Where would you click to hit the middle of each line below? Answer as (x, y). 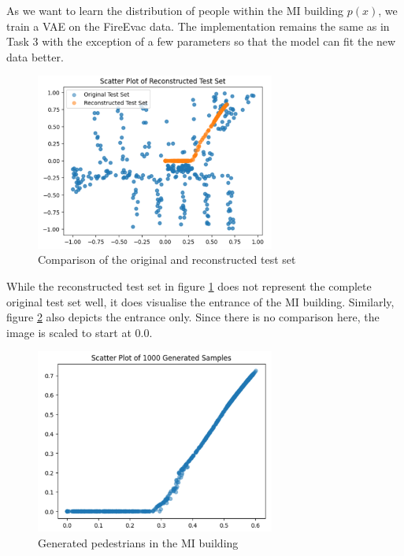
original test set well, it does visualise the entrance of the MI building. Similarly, (200, 301)
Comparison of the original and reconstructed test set (167, 259)
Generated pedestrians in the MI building (138, 542)
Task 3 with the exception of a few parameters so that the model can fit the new (201, 41)
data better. (35, 56)
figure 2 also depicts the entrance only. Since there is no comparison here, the (193, 317)
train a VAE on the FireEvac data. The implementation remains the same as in (198, 26)
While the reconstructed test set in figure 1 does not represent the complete (189, 285)
